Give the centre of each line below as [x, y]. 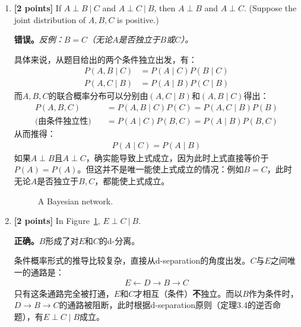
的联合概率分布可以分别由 [98, 96]
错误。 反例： [39, 39]
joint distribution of [50, 19]
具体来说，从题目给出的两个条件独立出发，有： [105, 59]
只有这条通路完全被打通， [64, 293]
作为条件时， [273, 293]
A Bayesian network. [75, 201]
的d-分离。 [119, 240]
